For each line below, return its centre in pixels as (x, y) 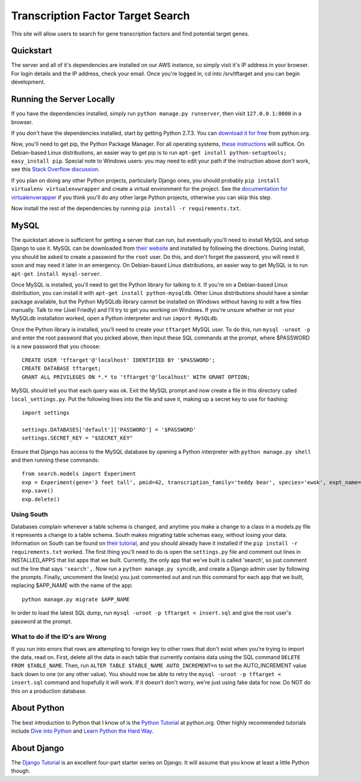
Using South (29, 515)
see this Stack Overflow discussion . (55, 169)
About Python (38, 708)
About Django (38, 748)
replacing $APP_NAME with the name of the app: (72, 585)
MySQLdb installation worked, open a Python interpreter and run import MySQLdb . (115, 318)
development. (28, 82)
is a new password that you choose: (56, 346)
